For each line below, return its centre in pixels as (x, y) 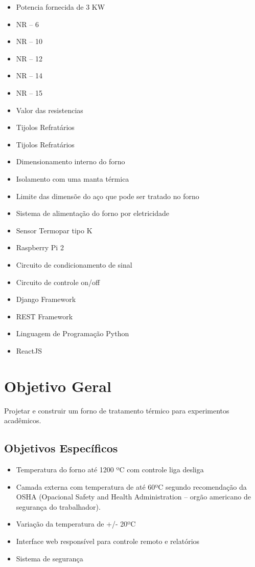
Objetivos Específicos (61, 448)
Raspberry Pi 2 (40, 247)
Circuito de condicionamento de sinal (74, 264)
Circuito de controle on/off (58, 282)
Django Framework (46, 299)
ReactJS (29, 350)
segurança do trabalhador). (58, 506)
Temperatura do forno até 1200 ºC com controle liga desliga (110, 469)
